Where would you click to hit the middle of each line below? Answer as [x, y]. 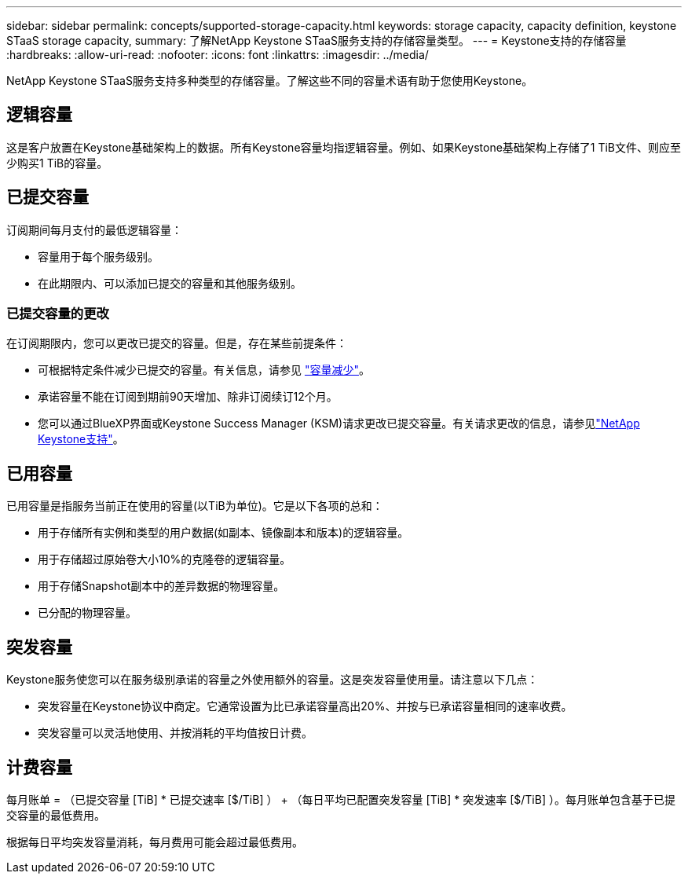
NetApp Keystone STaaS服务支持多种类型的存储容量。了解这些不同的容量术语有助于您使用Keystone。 [270, 81]
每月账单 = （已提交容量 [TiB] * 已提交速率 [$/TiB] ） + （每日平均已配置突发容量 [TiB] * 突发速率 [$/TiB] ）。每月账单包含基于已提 [341, 799]
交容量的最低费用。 [56, 815]
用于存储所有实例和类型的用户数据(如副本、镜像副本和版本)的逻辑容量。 [223, 533]
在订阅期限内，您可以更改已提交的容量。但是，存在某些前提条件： [177, 343]
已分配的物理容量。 [87, 613]
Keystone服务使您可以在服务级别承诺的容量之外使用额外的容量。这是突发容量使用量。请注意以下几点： [273, 680]
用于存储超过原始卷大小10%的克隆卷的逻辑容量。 [165, 559]
